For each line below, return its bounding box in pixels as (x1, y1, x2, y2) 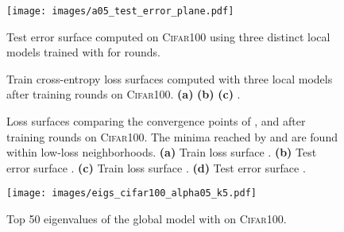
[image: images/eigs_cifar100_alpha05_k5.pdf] (6, 188, 257, 199)
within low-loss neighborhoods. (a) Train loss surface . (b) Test (6, 144, 317, 160)
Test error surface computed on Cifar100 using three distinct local (6, 28, 330, 44)
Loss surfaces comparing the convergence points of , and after (6, 113, 306, 130)
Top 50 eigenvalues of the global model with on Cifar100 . (6, 211, 287, 227)
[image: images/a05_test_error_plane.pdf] (6, 6, 234, 17)
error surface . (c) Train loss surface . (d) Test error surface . (6, 159, 306, 176)
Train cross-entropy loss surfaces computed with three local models (6, 70, 333, 87)
